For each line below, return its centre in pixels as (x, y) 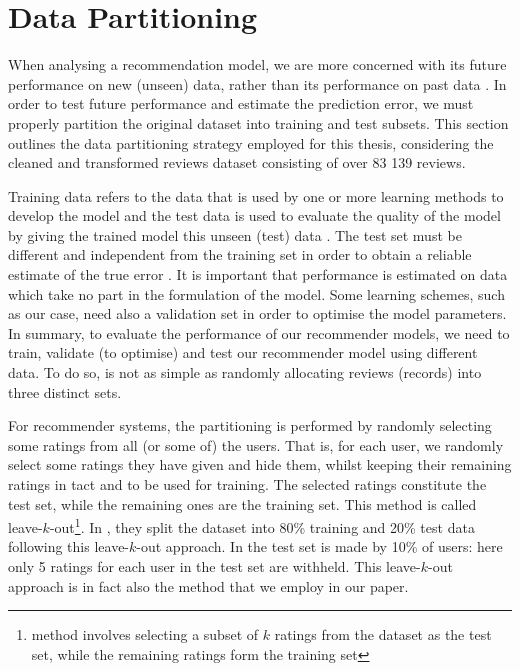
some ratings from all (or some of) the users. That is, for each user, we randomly (256, 444)
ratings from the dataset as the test (383, 634)
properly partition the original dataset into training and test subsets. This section (258, 122)
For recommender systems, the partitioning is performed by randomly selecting (250, 425)
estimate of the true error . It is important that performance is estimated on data (258, 274)
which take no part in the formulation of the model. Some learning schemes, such (256, 293)
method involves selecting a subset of (145, 634)
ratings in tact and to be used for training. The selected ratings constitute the (247, 484)
